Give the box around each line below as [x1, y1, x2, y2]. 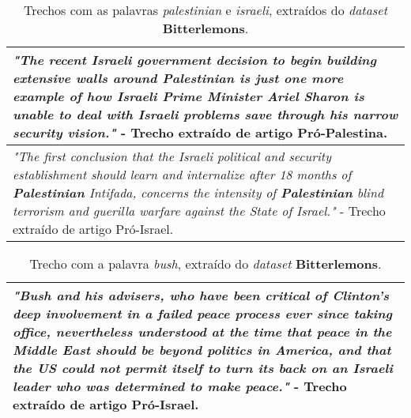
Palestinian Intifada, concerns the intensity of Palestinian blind [13, 183, 384, 201]
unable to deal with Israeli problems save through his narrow [13, 105, 398, 123]
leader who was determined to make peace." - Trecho [13, 377, 347, 395]
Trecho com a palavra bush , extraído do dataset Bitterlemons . [29, 254, 382, 273]
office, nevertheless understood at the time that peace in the [13, 322, 392, 341]
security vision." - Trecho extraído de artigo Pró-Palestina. [13, 123, 388, 141]
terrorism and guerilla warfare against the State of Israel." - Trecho [13, 201, 386, 220]
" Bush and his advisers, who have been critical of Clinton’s [13, 286, 389, 304]
